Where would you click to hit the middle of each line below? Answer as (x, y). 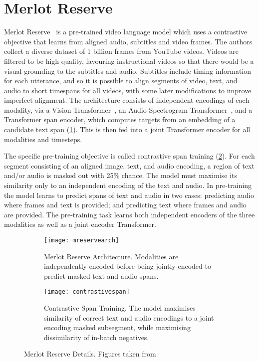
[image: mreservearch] (82, 240)
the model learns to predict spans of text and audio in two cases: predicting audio (129, 195)
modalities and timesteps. (43, 139)
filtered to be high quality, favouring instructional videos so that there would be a (129, 61)
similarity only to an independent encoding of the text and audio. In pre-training (128, 185)
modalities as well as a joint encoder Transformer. (80, 224)
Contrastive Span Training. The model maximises (120, 308)
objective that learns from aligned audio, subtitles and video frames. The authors (128, 41)
